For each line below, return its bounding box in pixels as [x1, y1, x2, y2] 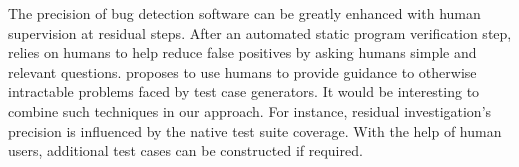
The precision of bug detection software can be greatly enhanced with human [8, 3, 481, 23]
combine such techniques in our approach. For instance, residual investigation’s [8, 100, 492, 121]
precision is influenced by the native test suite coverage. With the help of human [8, 120, 502, 141]
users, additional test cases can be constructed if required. [8, 140, 363, 161]
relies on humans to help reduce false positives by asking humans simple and [8, 42, 477, 63]
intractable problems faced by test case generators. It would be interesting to [8, 81, 480, 102]
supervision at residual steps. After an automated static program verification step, [8, 22, 512, 43]
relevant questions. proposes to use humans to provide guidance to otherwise [8, 61, 477, 82]
